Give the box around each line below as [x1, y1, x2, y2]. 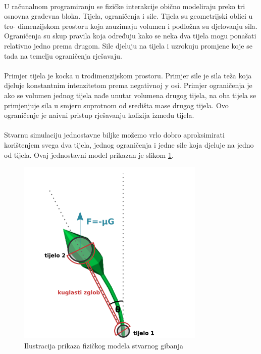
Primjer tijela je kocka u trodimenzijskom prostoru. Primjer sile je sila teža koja [4, 70, 252, 80]
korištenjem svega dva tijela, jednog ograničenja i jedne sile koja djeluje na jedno [4, 139, 254, 150]
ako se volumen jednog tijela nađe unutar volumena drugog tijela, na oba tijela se [4, 90, 256, 100]
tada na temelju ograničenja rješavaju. [4, 50, 122, 61]
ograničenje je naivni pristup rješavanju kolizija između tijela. [4, 110, 194, 120]
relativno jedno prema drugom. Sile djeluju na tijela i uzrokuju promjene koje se [4, 40, 252, 51]
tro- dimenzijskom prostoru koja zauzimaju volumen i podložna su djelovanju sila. [4, 20, 257, 31]
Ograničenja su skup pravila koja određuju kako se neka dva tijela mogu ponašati [4, 30, 256, 41]
